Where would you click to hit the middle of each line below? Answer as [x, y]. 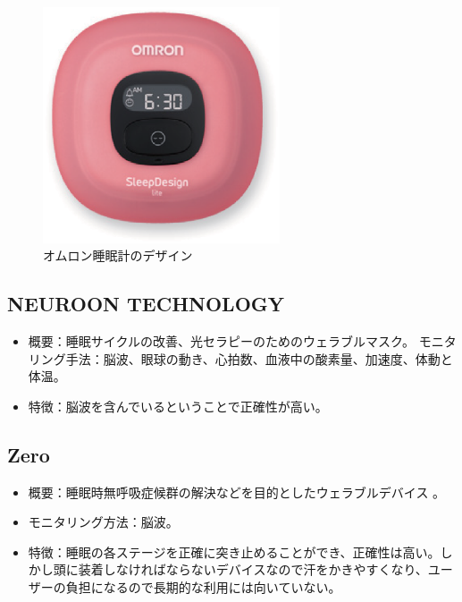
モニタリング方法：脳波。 [103, 522]
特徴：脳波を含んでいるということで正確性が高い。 [178, 406]
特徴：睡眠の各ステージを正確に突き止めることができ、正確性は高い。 [234, 551]
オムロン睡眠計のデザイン [118, 255]
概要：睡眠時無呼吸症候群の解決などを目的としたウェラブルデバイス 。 [237, 492]
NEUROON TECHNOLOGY [146, 304]
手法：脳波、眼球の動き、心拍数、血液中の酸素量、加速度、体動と [259, 358]
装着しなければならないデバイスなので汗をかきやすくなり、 [253, 569]
